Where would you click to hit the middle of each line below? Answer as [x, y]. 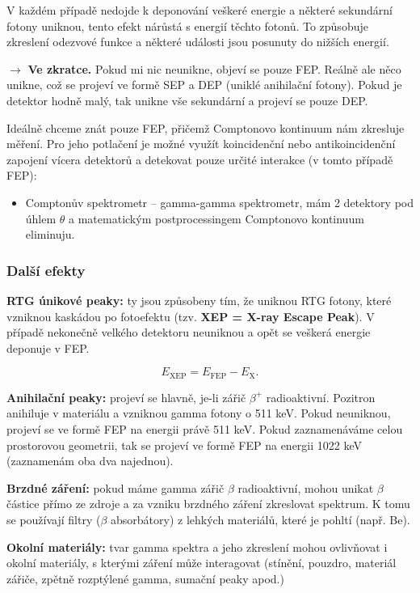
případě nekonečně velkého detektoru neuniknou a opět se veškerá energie [189, 332]
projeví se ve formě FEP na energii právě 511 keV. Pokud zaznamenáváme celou [205, 428]
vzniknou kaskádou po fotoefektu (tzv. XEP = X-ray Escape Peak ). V [191, 316]
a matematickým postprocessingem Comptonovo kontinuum [216, 218]
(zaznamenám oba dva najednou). [90, 461]
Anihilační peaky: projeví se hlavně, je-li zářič [126, 397]
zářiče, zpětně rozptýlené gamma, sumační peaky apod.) [145, 578]
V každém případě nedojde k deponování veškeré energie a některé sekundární [199, 10]
